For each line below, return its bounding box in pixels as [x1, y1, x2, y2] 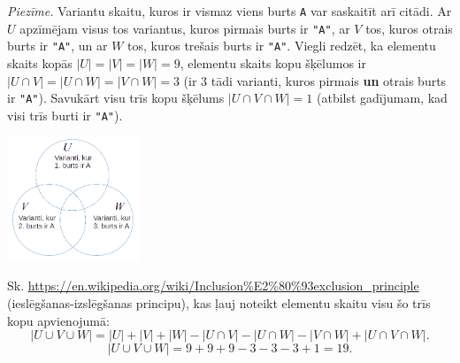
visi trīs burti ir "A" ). [7, 105, 123, 124]
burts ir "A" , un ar [7, 36, 108, 55]
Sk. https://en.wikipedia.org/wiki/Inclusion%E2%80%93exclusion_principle [7, 276, 419, 295]
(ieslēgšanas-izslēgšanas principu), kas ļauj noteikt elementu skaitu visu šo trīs [7, 293, 431, 312]
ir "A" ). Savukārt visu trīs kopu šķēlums [7, 89, 225, 107]
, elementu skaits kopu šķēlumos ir [180, 53, 366, 72]
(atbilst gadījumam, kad [317, 89, 448, 107]
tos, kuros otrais [365, 19, 453, 37]
